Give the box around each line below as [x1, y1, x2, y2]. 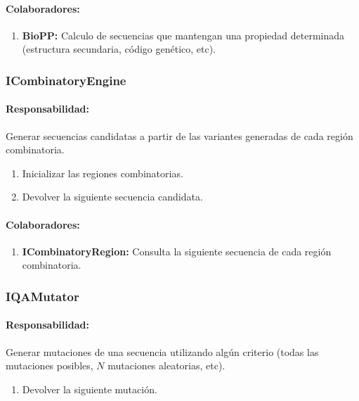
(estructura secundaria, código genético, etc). [22, 42, 216, 56]
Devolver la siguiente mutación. [22, 381, 157, 396]
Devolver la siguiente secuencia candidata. [22, 189, 203, 204]
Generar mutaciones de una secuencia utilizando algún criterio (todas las [6, 344, 319, 359]
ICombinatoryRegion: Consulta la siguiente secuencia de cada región [22, 243, 332, 258]
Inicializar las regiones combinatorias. [22, 165, 183, 180]
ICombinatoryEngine [6, 71, 126, 89]
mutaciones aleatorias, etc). [107, 358, 226, 373]
